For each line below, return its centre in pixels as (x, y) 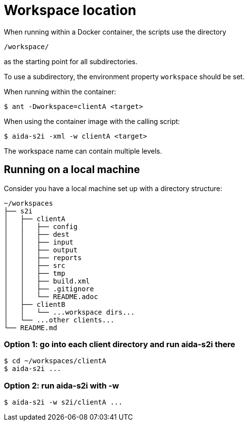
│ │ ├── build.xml (47, 281)
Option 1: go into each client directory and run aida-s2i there (120, 344)
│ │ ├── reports (43, 257)
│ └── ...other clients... (59, 320)
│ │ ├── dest (37, 234)
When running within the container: (60, 91)
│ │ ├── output (41, 250)
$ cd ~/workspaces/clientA (55, 361)
